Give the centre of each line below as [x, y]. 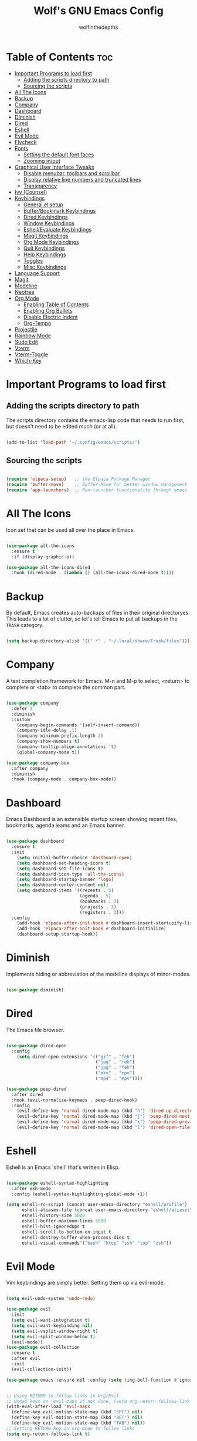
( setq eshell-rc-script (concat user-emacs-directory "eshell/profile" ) [97, 1205]
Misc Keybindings [45, 267]
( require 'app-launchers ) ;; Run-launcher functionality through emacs [97, 490]
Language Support [37, 273]
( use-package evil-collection [43, 1348]
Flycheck [26, 142]
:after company [30, 768]
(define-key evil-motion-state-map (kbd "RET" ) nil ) [77, 1417]
